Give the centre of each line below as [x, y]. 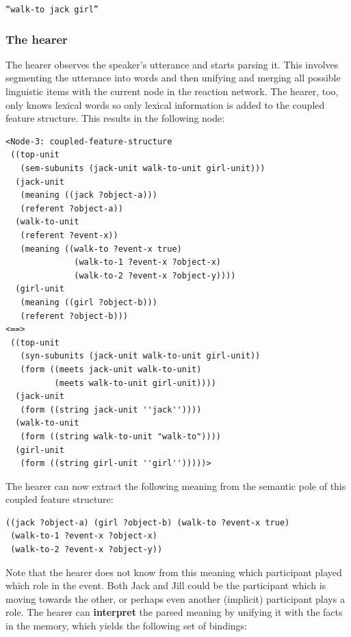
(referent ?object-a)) [71, 208]
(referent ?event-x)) [69, 235]
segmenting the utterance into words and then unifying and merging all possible [173, 78]
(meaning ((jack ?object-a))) [89, 195]
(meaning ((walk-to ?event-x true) [101, 249]
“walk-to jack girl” [52, 10]
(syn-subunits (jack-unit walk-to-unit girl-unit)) [140, 356]
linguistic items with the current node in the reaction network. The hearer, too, [172, 91]
